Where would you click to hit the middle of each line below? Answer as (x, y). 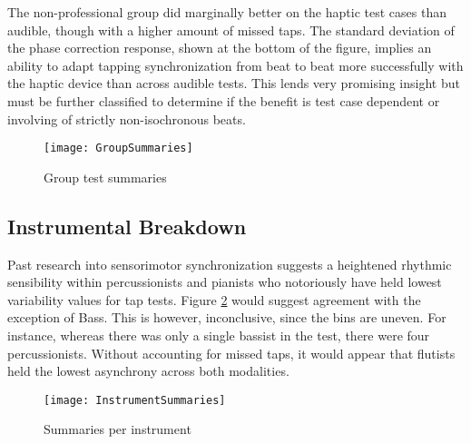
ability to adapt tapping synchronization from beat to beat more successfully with (235, 65)
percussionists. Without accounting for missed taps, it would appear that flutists (231, 353)
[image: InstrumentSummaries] (135, 400)
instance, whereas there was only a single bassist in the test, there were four (219, 335)
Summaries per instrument (118, 429)
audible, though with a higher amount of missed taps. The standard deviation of (231, 30)
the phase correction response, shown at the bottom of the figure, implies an (220, 48)
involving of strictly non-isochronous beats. (127, 118)
